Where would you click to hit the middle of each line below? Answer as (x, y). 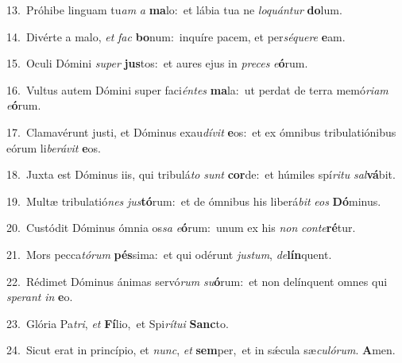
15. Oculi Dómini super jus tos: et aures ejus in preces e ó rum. (157, 63)
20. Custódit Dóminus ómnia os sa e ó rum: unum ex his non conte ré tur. (181, 228)
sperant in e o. (40, 297)
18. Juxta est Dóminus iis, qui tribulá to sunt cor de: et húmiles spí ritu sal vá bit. (201, 174)
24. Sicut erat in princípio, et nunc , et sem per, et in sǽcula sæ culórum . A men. (201, 350)
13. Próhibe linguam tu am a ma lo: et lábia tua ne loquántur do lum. (174, 10)
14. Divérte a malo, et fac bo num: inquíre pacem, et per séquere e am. (176, 36)
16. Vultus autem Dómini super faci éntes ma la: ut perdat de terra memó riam (197, 89)
